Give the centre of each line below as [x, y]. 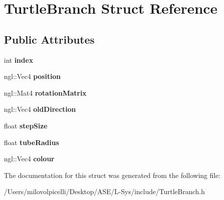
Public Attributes [49, 39]
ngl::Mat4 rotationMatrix [45, 92]
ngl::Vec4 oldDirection [40, 109]
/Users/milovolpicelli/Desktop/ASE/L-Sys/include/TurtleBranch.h [104, 191]
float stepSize [26, 125]
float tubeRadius [32, 142]
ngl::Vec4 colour [29, 159]
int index [19, 60]
